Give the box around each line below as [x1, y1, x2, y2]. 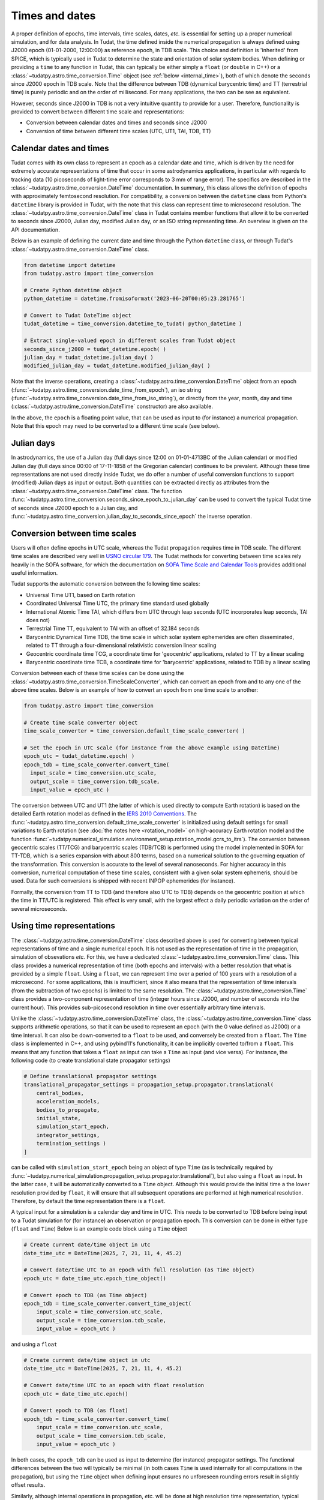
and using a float [11, 1341, 58, 1348]
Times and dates [11, 9, 96, 22]
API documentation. [11, 226, 60, 233]
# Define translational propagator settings [23, 1073, 157, 1079]
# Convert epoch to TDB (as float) [23, 1407, 128, 1414]
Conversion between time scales [11, 528, 137, 538]
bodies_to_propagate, [36, 1106, 100, 1113]
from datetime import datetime [23, 262, 116, 268]
